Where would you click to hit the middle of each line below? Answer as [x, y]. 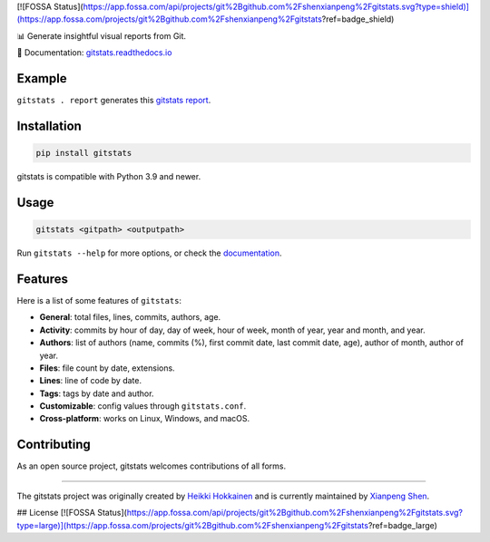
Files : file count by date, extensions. [108, 368]
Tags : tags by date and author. [97, 393]
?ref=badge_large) [402, 525]
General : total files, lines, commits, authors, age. [130, 317]
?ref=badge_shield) [358, 19]
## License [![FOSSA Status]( [72, 513]
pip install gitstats [84, 153]
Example [42, 78]
